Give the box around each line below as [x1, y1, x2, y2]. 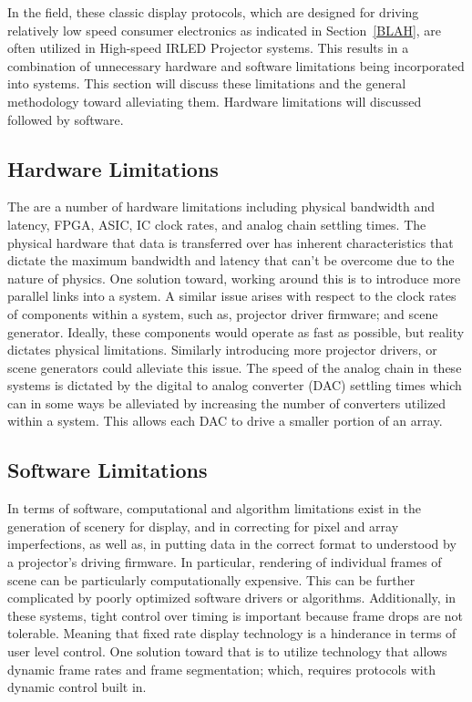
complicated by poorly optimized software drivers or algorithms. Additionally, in [7, 588, 457, 607]
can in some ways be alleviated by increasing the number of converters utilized [7, 393, 446, 412]
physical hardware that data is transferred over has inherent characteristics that [7, 232, 454, 252]
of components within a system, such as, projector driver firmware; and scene [7, 304, 438, 323]
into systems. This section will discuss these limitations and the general [7, 74, 406, 93]
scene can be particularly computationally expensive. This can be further [7, 570, 416, 589]
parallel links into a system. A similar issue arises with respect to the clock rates [7, 286, 457, 305]
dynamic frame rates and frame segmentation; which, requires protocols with [7, 659, 436, 678]
